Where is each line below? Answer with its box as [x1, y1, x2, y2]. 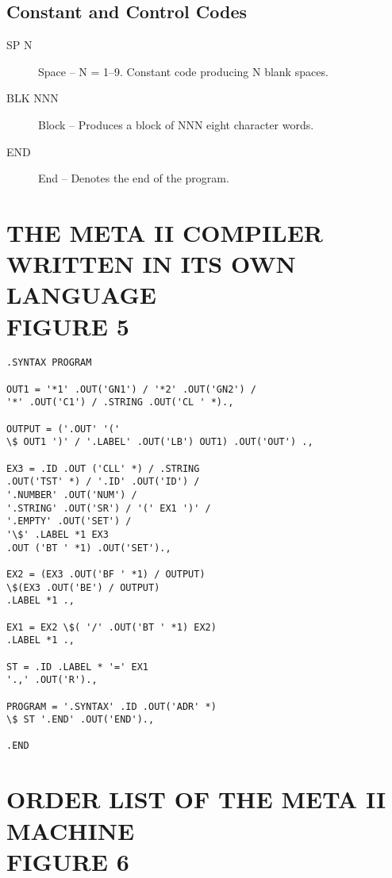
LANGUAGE [6, 278, 156, 311]
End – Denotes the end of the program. [38, 170, 229, 186]
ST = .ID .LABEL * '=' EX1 [6, 661, 148, 673]
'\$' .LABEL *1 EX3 [6, 528, 109, 540]
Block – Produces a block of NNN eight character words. [38, 116, 314, 132]
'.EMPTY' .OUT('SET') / [6, 516, 132, 527]
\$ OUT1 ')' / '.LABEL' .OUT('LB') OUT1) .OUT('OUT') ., [6, 436, 313, 448]
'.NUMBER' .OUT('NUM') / [6, 489, 137, 501]
